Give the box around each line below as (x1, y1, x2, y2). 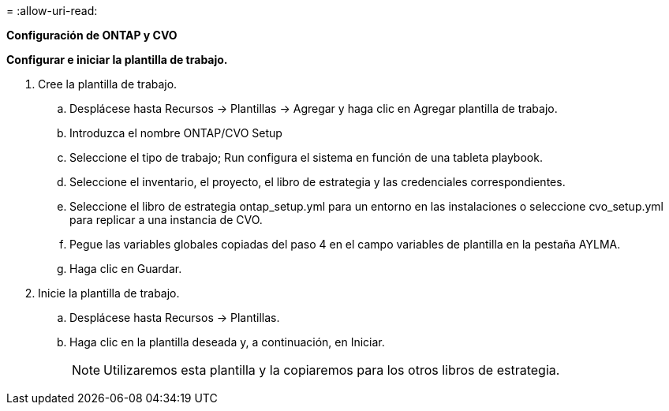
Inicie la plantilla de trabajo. (38, 286, 180, 300)
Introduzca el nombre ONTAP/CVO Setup (69, 126, 282, 140)
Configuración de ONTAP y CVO (6, 28, 178, 42)
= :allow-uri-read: (6, 4, 98, 17)
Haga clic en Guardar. (69, 262, 182, 275)
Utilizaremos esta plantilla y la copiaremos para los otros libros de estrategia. (103, 362, 560, 378)
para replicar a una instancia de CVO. (69, 213, 263, 226)
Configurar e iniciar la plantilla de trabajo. (6, 53, 228, 66)
